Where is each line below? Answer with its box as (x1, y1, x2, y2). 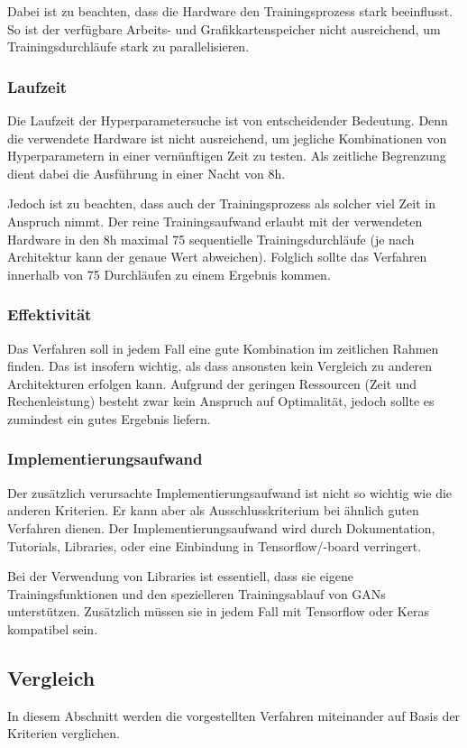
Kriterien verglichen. (7, 724, 120, 743)
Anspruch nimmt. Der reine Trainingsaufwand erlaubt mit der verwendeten (7, 211, 423, 230)
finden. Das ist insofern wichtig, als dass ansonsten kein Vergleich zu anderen (7, 356, 433, 375)
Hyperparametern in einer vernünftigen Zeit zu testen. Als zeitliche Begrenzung (7, 146, 446, 165)
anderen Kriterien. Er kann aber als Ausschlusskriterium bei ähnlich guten (7, 501, 419, 520)
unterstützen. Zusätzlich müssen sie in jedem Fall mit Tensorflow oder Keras (7, 602, 429, 621)
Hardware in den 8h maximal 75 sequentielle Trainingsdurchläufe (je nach (7, 229, 415, 248)
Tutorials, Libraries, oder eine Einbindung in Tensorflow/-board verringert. (7, 536, 422, 555)
